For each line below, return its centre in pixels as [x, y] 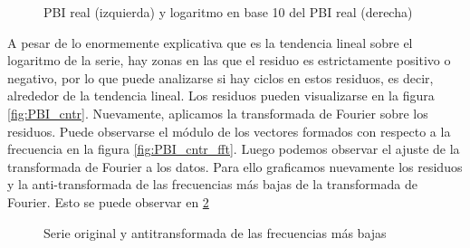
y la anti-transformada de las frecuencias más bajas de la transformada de [212, 184]
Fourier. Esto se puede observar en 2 [108, 201]
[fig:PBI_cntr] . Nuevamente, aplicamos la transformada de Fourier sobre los [218, 113]
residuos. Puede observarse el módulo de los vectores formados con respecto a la [229, 131]
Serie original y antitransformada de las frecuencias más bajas [215, 232]
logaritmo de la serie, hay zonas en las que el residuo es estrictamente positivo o [229, 60]
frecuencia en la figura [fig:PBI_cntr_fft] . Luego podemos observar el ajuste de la [234, 149]
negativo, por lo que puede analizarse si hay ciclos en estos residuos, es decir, [221, 77]
